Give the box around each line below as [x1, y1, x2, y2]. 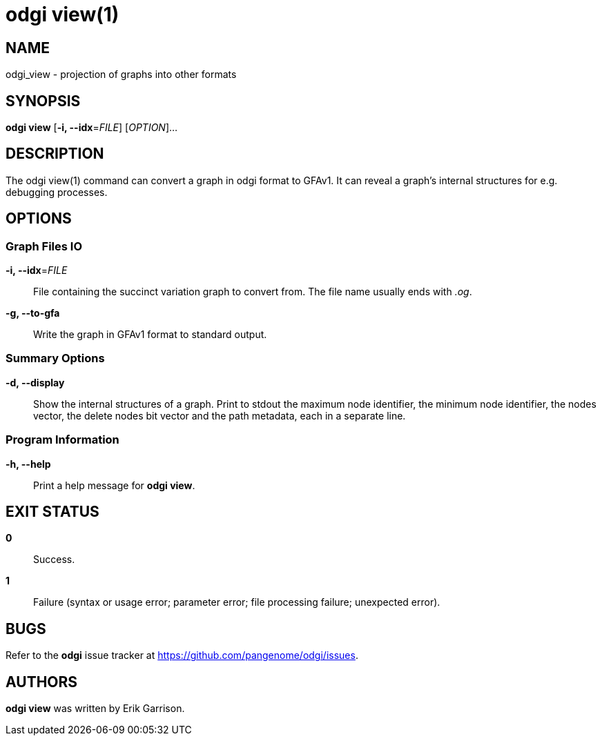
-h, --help [6, 457, 51, 470]
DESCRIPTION [6, 145, 104, 163]
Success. [33, 553, 75, 566]
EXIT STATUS [6, 503, 99, 520]
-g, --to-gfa [6, 307, 60, 319]
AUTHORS [6, 673, 78, 691]
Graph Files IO [6, 239, 83, 253]
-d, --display [6, 376, 65, 388]
